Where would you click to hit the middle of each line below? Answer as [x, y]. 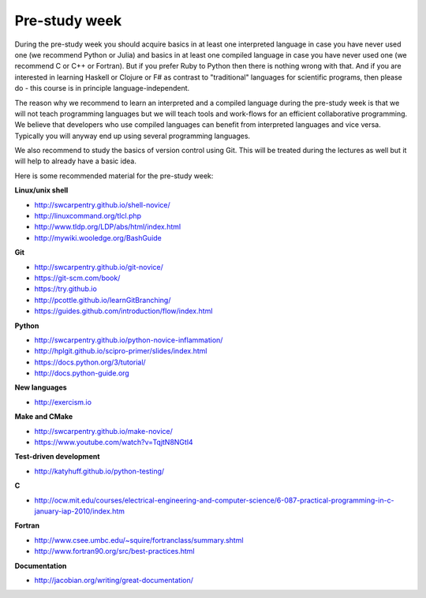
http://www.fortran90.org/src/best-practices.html [114, 551]
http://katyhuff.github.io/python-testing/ [99, 471]
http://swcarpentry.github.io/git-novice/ [99, 267]
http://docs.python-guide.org [82, 373]
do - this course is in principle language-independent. [102, 88]
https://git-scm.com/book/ [77, 278]
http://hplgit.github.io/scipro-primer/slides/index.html [121, 351]
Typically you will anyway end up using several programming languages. [133, 136]
